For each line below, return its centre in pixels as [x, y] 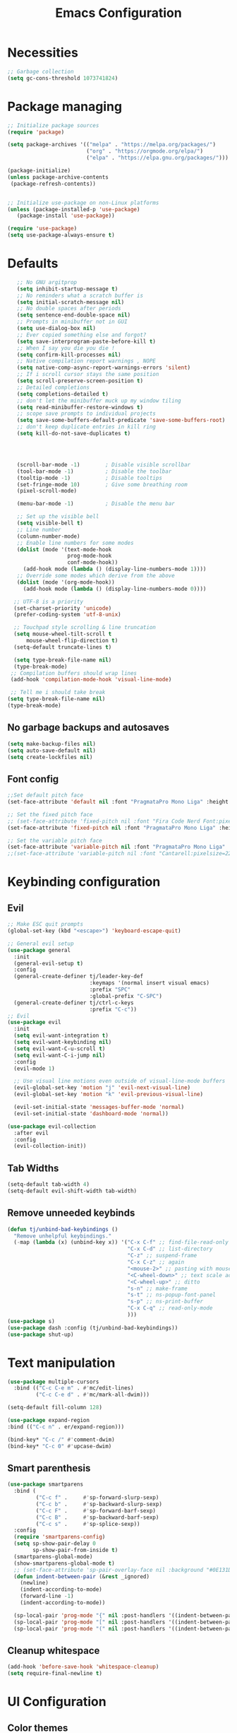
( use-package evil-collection [52, 1126]
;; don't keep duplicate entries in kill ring [86, 427]
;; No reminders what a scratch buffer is [80, 295]
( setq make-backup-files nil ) [52, 744]
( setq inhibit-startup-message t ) [67, 289]
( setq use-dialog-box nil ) [56, 329]
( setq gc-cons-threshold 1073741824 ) [63, 78]
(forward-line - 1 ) [47, 1596]
